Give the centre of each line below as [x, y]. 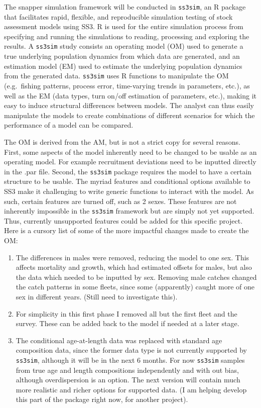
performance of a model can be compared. [69, 125]
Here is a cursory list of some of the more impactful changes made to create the [126, 230]
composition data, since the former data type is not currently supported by [131, 350]
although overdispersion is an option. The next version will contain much [128, 380]
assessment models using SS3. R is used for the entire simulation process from [124, 26]
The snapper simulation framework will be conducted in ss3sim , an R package [125, 7]
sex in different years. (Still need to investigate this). [97, 296]
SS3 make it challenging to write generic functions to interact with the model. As [129, 191]
